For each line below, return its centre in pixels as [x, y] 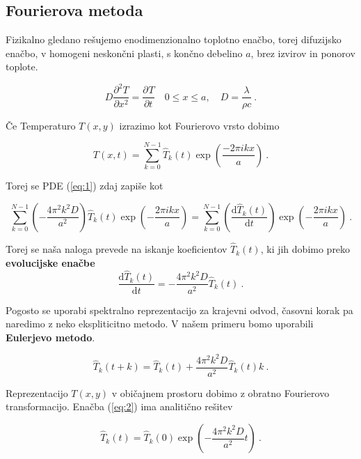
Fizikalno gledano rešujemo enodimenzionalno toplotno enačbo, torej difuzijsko [174, 39]
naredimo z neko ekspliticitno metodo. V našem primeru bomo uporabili [160, 324]
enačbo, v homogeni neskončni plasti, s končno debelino [124, 53]
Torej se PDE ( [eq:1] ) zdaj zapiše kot [85, 186]
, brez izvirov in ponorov [303, 53]
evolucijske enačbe [50, 262]
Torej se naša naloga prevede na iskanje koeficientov [117, 249]
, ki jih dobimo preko [305, 249]
